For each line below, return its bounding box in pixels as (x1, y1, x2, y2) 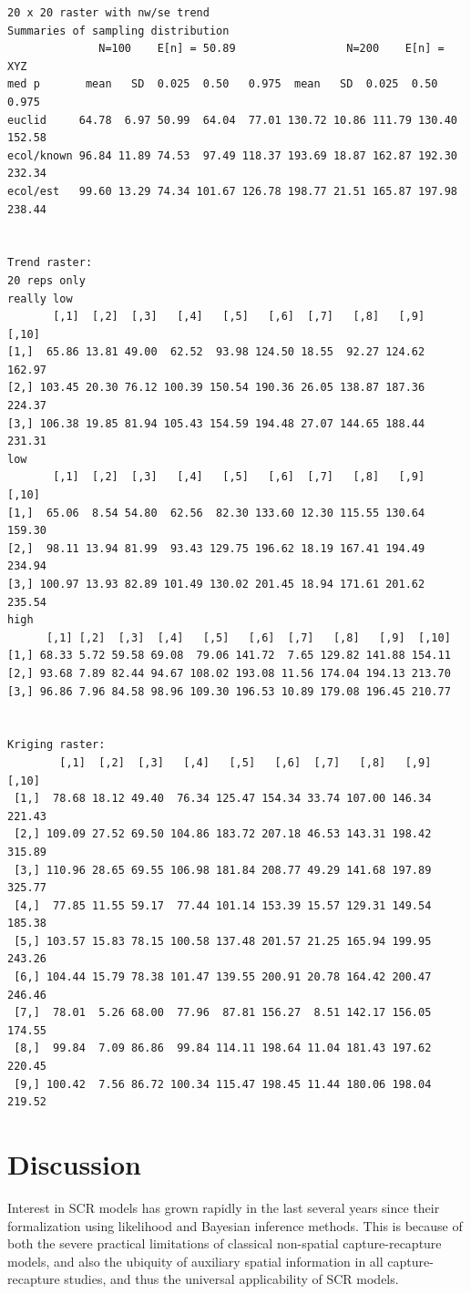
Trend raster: (7, 256, 93, 270)
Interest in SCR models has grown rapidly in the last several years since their (7, 1197, 440, 1217)
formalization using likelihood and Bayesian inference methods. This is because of (7, 1216, 463, 1235)
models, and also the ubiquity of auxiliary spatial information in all (7, 1251, 384, 1270)
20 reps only (7, 273, 86, 287)
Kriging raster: (7, 738, 106, 752)
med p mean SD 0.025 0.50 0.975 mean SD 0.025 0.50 (7, 77, 438, 91)
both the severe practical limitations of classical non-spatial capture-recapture (7, 1234, 442, 1253)
